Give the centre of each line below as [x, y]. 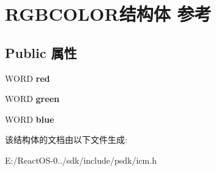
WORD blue [30, 119]
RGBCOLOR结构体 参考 [108, 14]
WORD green [32, 99]
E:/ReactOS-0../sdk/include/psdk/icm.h [81, 160]
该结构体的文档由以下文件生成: [66, 140]
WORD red [28, 78]
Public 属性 [41, 52]
